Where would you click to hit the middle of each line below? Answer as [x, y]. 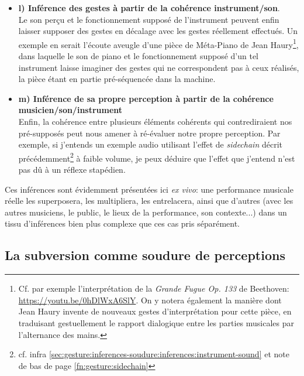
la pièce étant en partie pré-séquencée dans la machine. [117, 79]
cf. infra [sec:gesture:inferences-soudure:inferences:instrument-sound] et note [154, 354]
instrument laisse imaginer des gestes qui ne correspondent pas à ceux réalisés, [159, 67]
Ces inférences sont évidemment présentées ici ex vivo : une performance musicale [149, 189]
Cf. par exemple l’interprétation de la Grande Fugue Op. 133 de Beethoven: [154, 288]
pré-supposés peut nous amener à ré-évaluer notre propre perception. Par [149, 133]
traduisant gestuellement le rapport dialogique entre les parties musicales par [156, 322]
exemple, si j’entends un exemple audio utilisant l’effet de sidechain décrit [150, 144]
